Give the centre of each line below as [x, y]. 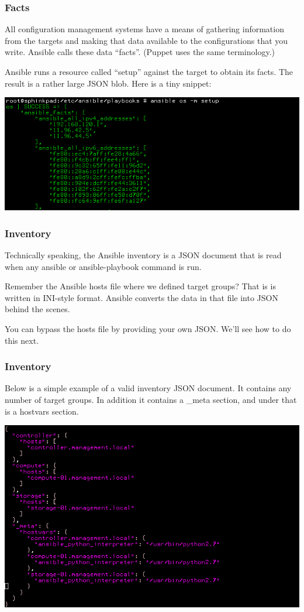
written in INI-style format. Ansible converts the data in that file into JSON [141, 297]
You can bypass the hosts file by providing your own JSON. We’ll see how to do [148, 328]
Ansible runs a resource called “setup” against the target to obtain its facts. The [149, 71]
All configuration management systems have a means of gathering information [144, 29]
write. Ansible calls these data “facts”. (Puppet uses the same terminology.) [140, 52]
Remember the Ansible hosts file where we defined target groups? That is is [140, 286]
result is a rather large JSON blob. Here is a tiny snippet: [108, 83]
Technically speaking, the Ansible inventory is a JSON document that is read [143, 254]
